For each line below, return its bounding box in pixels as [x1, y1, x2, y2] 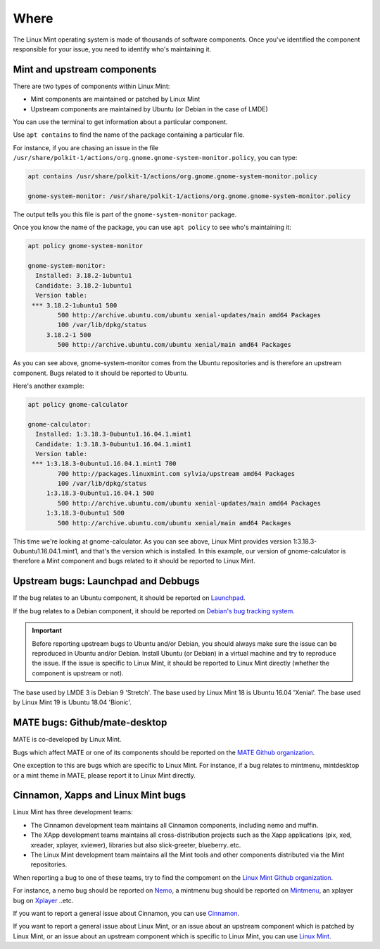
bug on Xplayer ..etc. [13, 896, 74, 905]
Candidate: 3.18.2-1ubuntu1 [35, 281, 132, 289]
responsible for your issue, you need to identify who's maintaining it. [13, 44, 212, 53]
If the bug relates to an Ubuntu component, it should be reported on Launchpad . [13, 594, 246, 602]
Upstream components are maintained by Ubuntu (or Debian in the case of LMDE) [30, 104, 269, 113]
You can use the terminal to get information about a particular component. [13, 118, 228, 126]
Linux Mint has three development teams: [13, 808, 133, 816]
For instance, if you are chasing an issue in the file [13, 143, 159, 152]
